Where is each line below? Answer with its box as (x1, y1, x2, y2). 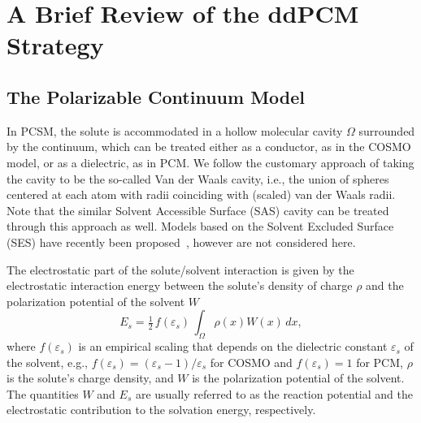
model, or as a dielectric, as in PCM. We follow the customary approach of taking (7, 153, 414, 170)
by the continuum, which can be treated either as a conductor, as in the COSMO (7, 138, 411, 155)
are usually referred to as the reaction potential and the (135, 385, 413, 402)
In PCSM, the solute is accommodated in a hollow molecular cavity (7, 122, 343, 139)
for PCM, (356, 353, 403, 370)
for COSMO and (210, 353, 293, 370)
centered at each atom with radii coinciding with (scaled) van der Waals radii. (7, 186, 396, 203)
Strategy (7, 28, 104, 62)
